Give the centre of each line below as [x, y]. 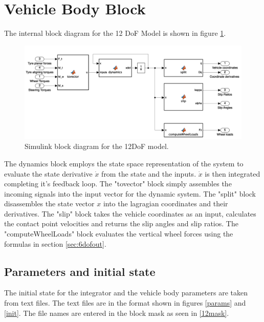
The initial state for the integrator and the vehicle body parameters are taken [126, 293]
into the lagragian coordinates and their [166, 203]
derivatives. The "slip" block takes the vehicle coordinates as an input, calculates [130, 213]
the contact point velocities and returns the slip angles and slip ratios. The [121, 223]
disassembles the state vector [49, 203]
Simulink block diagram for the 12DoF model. [97, 146]
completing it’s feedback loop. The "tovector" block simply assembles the [118, 184]
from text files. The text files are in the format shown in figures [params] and [125, 303]
